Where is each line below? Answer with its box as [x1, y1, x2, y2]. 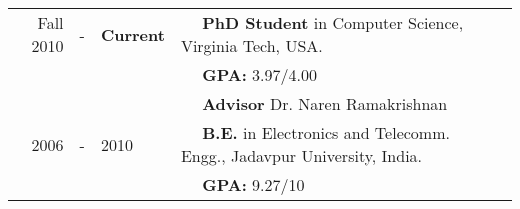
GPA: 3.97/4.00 [202, 63, 317, 86]
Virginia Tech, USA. [180, 34, 323, 57]
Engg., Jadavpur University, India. [180, 144, 423, 167]
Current [100, 22, 165, 46]
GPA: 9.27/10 [202, 173, 305, 196]
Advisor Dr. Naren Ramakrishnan [202, 92, 448, 115]
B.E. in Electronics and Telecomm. [202, 121, 450, 144]
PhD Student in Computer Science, [202, 11, 464, 34]
